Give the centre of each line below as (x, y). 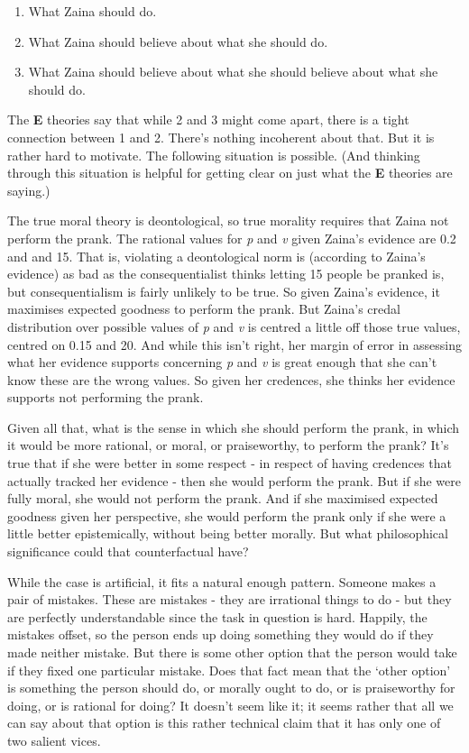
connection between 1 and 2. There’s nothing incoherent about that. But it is (221, 137)
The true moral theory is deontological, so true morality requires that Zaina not (228, 220)
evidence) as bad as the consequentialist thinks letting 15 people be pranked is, (226, 274)
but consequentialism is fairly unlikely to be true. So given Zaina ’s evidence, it (224, 291)
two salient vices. (54, 740)
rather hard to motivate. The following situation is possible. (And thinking (214, 155)
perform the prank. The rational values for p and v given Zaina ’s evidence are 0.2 (232, 238)
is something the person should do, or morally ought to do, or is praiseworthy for (231, 688)
